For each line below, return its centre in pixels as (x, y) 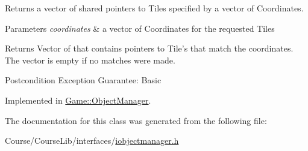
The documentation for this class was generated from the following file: (136, 120)
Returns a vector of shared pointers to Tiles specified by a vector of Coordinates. (154, 8)
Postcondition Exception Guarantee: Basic (83, 80)
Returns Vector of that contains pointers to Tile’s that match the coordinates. (149, 48)
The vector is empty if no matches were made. (90, 60)
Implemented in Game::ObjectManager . (78, 100)
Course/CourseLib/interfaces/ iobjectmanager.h (92, 141)
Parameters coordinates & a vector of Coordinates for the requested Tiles (140, 28)
